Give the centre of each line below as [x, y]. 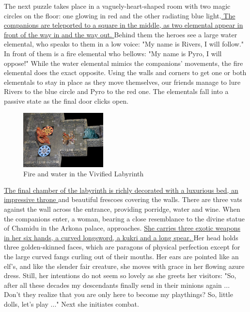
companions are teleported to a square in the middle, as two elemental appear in [124, 25]
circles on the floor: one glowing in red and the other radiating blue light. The [120, 15]
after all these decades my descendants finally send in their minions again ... [117, 285]
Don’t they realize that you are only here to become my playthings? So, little [118, 294]
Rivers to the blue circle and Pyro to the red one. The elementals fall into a [116, 91]
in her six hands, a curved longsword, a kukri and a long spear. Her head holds [121, 237]
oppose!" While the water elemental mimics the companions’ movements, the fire [124, 63]
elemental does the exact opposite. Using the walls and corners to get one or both [125, 72]
